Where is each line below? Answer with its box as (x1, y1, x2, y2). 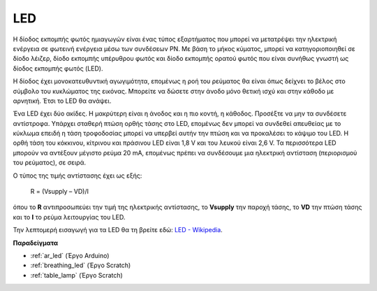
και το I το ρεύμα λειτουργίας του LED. (13, 213, 126, 221)
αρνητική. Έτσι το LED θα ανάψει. (13, 97, 112, 105)
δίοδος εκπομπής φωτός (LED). (13, 64, 103, 73)
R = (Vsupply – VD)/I (30, 187, 89, 196)
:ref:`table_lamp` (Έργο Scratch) (30, 271, 124, 279)
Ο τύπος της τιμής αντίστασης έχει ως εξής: (13, 171, 142, 180)
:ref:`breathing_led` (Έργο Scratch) (30, 261, 131, 269)
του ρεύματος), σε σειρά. (13, 158, 87, 167)
